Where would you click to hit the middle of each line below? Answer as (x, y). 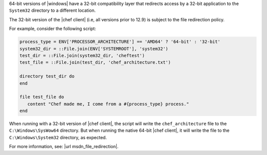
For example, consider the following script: (53, 29)
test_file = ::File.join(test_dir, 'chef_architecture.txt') (95, 62)
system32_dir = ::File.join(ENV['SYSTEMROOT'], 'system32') (94, 49)
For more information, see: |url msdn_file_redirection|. (64, 147)
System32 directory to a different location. (52, 10)
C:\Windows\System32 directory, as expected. (58, 137)
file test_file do (42, 97)
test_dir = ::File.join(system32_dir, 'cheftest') (82, 55)
